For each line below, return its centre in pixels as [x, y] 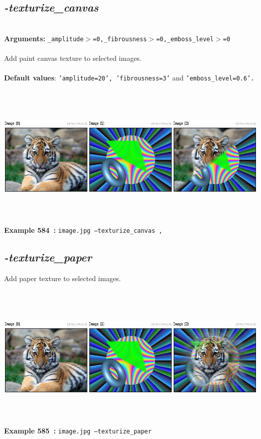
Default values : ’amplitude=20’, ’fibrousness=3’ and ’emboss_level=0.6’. [129, 78]
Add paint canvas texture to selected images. [73, 58]
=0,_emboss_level [185, 39]
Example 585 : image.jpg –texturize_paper [78, 430]
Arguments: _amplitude [44, 38]
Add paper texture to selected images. [62, 278]
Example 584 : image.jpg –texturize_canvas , [83, 230]
